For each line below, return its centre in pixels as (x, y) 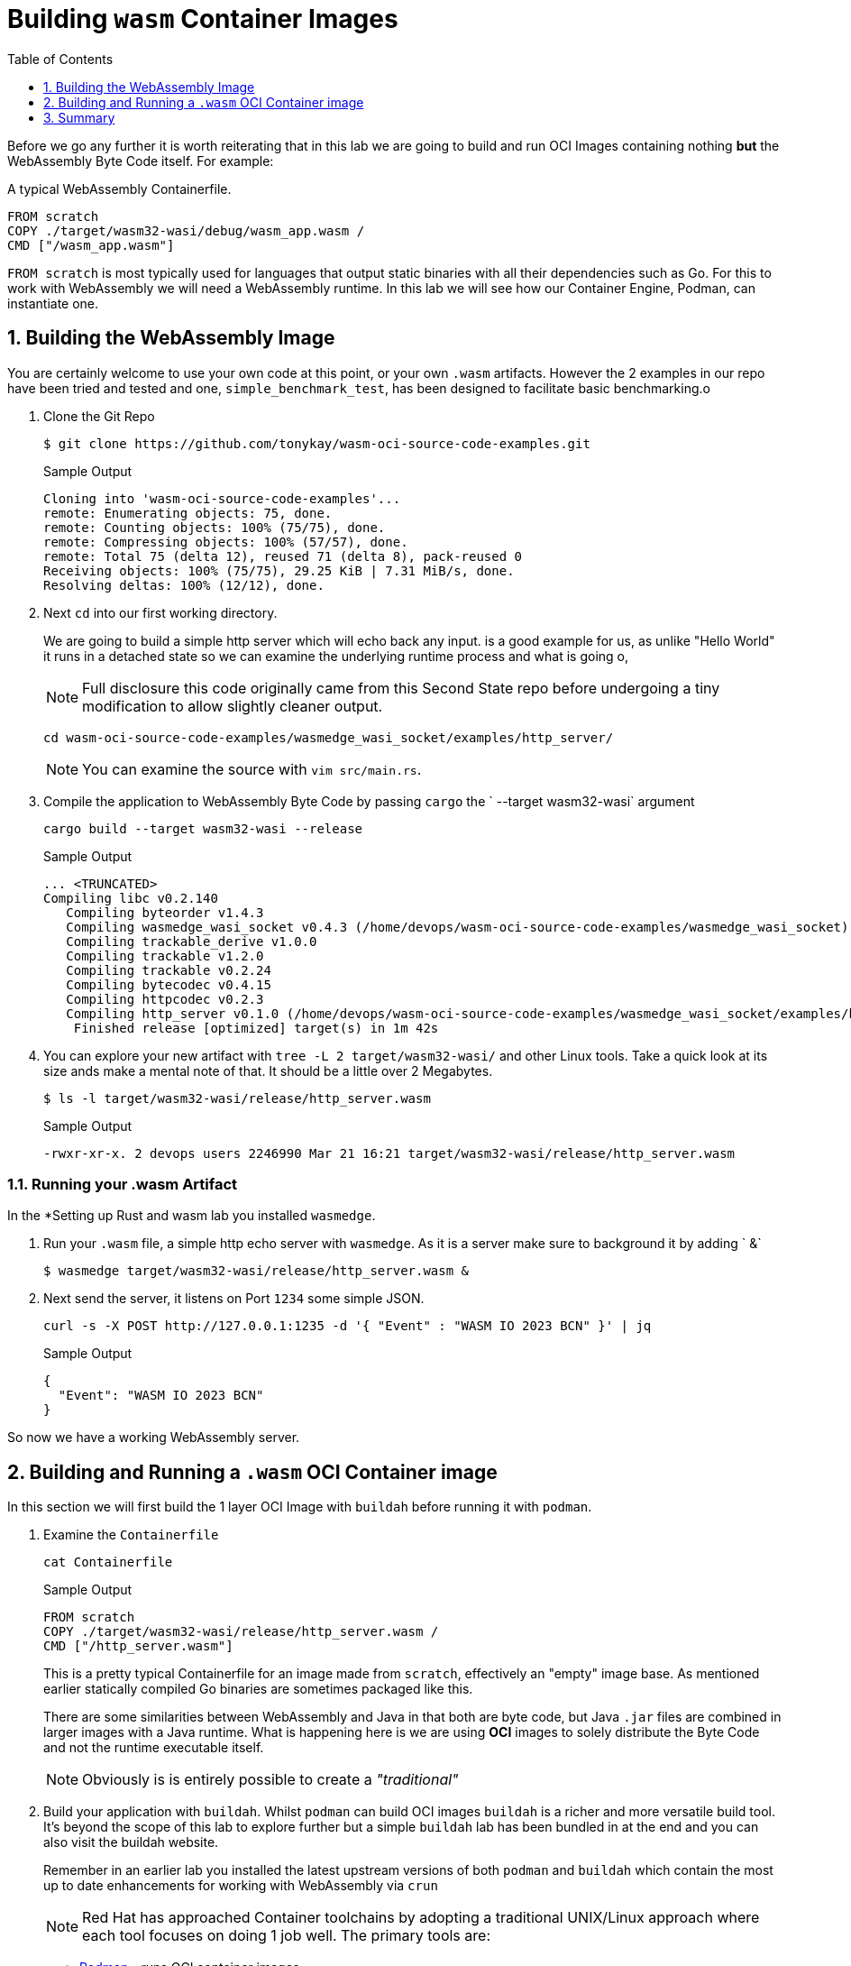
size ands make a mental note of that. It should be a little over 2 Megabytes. (268, 1070)
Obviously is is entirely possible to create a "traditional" (270, 1780)
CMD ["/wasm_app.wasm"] (91, 245)
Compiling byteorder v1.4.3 (165, 912)
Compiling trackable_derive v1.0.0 (192, 941)
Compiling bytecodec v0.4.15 (169, 984)
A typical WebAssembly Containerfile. (119, 188)
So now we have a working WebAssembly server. (154, 1438)
